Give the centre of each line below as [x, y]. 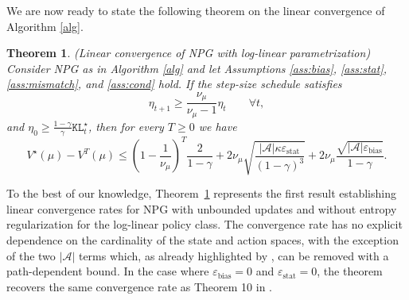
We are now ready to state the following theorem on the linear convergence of [196, 10]
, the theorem [350, 271]
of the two [31, 255]
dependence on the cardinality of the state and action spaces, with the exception [203, 239]
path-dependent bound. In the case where [108, 271]
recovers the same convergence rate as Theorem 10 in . [140, 286]
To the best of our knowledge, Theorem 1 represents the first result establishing [201, 193]
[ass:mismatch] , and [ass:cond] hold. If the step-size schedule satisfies [174, 84]
